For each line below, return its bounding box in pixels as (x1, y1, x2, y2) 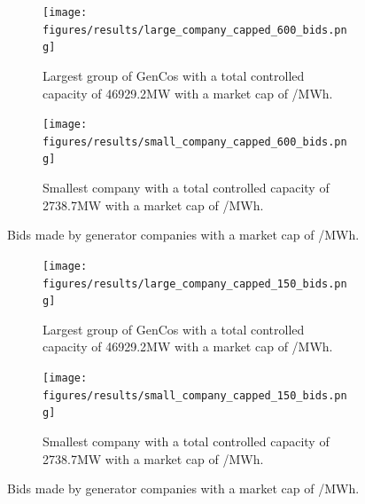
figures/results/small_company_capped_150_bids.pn (43, 389, 347, 402)
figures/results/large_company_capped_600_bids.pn (43, 23, 347, 36)
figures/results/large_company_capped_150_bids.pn (43, 277, 347, 290)
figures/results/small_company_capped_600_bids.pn (43, 135, 347, 148)
